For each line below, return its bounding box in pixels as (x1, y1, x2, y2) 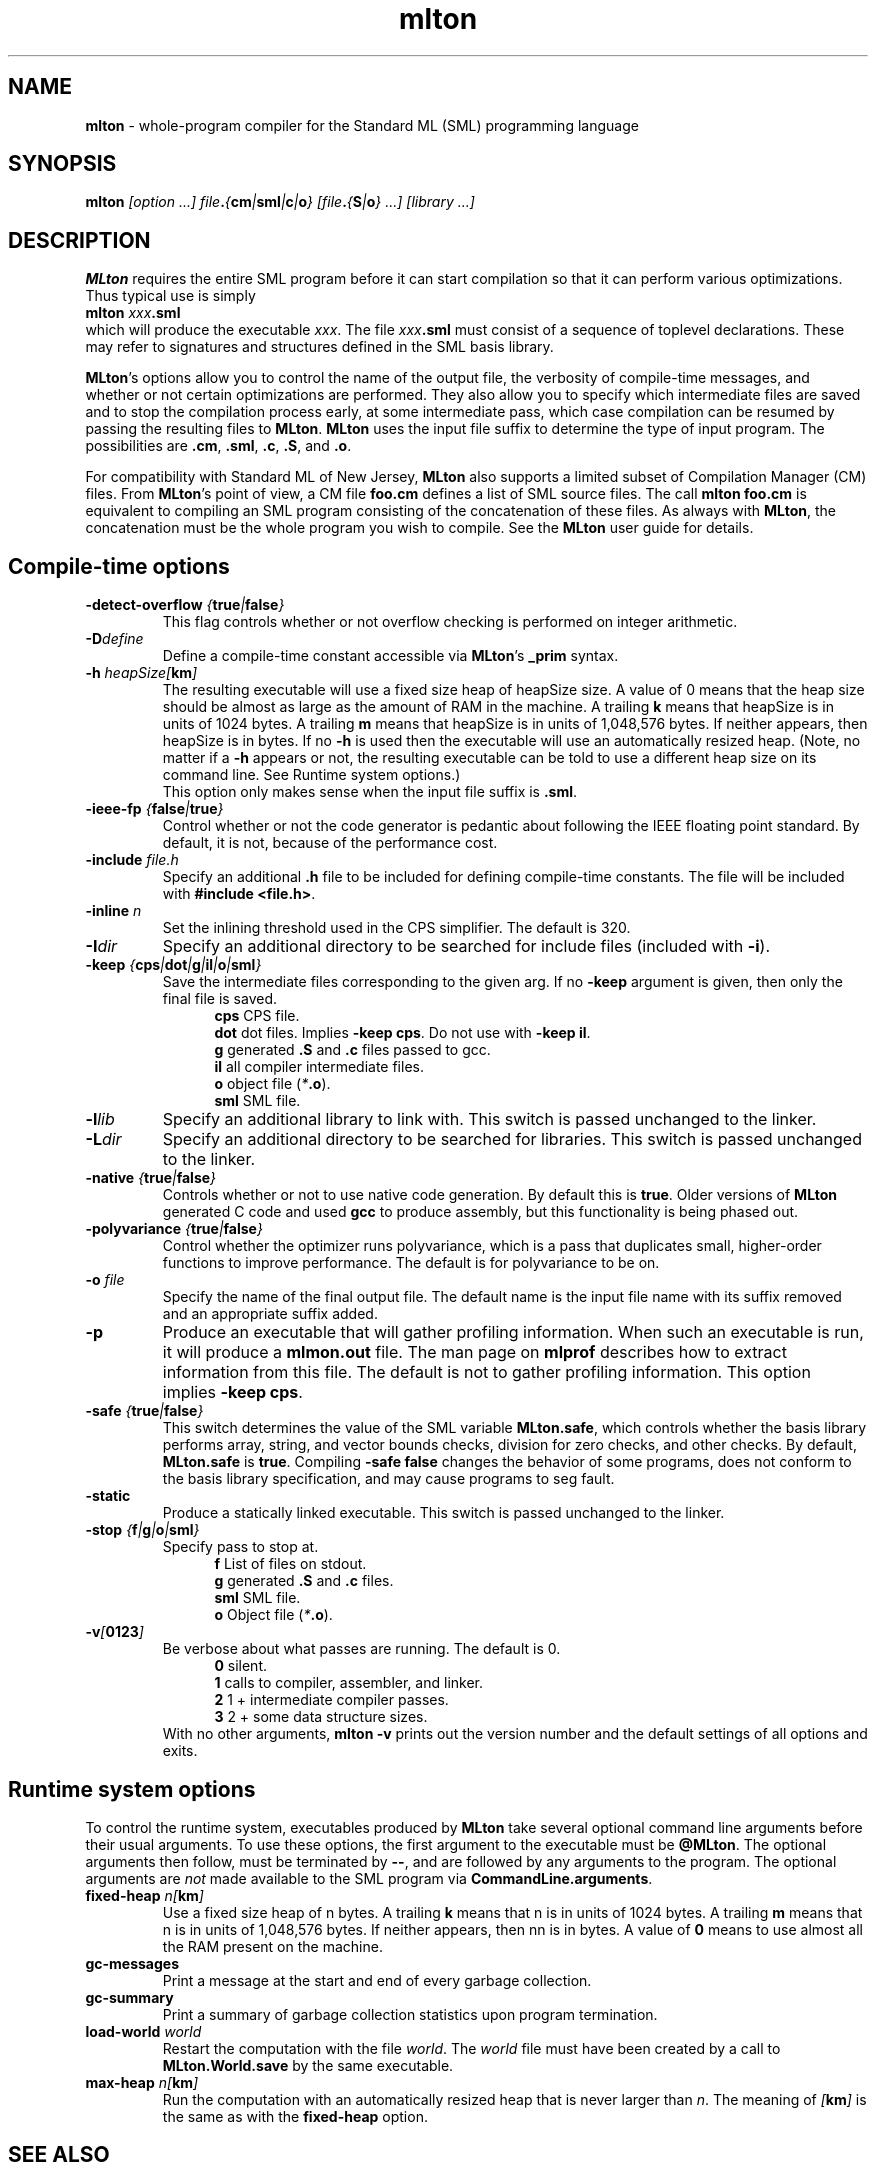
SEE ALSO (8, 2142, 110, 2168)
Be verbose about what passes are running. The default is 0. (162, 1640, 561, 1658)
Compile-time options (8, 553, 230, 579)
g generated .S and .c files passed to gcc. (214, 1041, 491, 1059)
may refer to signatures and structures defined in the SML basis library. (85, 338, 554, 356)
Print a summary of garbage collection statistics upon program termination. (162, 2005, 658, 2023)
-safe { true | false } (85, 1402, 204, 1420)
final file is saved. (162, 990, 278, 1008)
